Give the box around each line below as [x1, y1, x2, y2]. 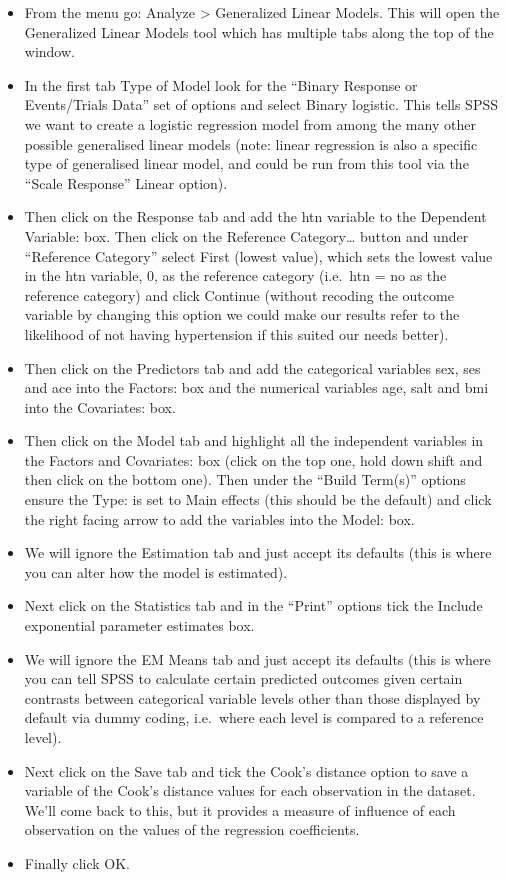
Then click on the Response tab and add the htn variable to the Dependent [24, 206, 487, 227]
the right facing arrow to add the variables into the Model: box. [24, 508, 415, 529]
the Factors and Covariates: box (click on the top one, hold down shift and [24, 449, 483, 470]
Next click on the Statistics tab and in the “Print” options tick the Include [24, 595, 483, 616]
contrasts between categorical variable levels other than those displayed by [24, 687, 481, 708]
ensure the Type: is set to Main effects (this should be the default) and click [24, 489, 492, 510]
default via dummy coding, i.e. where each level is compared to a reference [24, 707, 484, 728]
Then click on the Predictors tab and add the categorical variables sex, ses [24, 357, 481, 378]
